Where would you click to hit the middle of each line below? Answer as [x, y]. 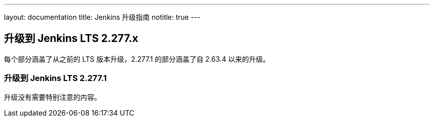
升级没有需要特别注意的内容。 [53, 97]
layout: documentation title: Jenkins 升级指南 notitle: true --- [102, 17]
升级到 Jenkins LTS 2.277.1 [55, 78]
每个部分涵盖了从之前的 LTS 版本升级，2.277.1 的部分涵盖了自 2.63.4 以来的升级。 [137, 59]
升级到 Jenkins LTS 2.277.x [71, 39]
